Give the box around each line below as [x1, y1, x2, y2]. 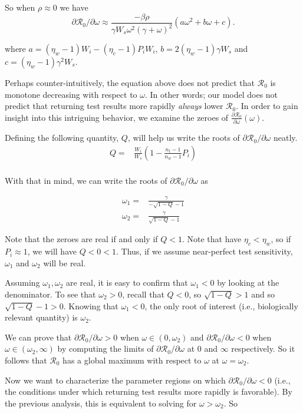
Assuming [5, 276, 40, 289]
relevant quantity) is [5, 311, 78, 323]
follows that [5, 353, 47, 366]
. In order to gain [236, 100, 298, 112]
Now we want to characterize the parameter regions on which [5, 374, 226, 386]
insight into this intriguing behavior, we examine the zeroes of [5, 111, 229, 123]
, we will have [27, 245, 77, 257]
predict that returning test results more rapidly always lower [5, 100, 223, 112]
